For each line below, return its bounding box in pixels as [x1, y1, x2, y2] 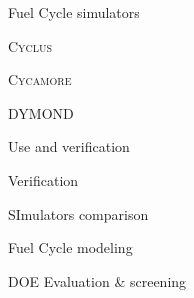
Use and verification [8, 136, 130, 157]
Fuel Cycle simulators [8, 2, 140, 22]
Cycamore [8, 69, 72, 90]
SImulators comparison [8, 203, 149, 224]
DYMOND [8, 102, 74, 123]
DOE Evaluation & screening [8, 270, 187, 291]
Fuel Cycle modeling [8, 237, 133, 258]
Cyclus [8, 35, 53, 56]
